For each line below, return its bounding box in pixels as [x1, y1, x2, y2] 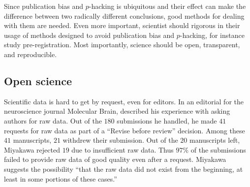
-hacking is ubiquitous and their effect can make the [89, 1, 246, 11]
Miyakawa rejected [4, 144, 60, 155]
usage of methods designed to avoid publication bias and [4, 30, 175, 40]
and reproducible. [4, 49, 57, 59]
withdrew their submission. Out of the [62, 135, 178, 145]
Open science [4, 73, 72, 88]
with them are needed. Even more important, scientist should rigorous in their [4, 20, 240, 31]
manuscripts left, [189, 135, 240, 145]
